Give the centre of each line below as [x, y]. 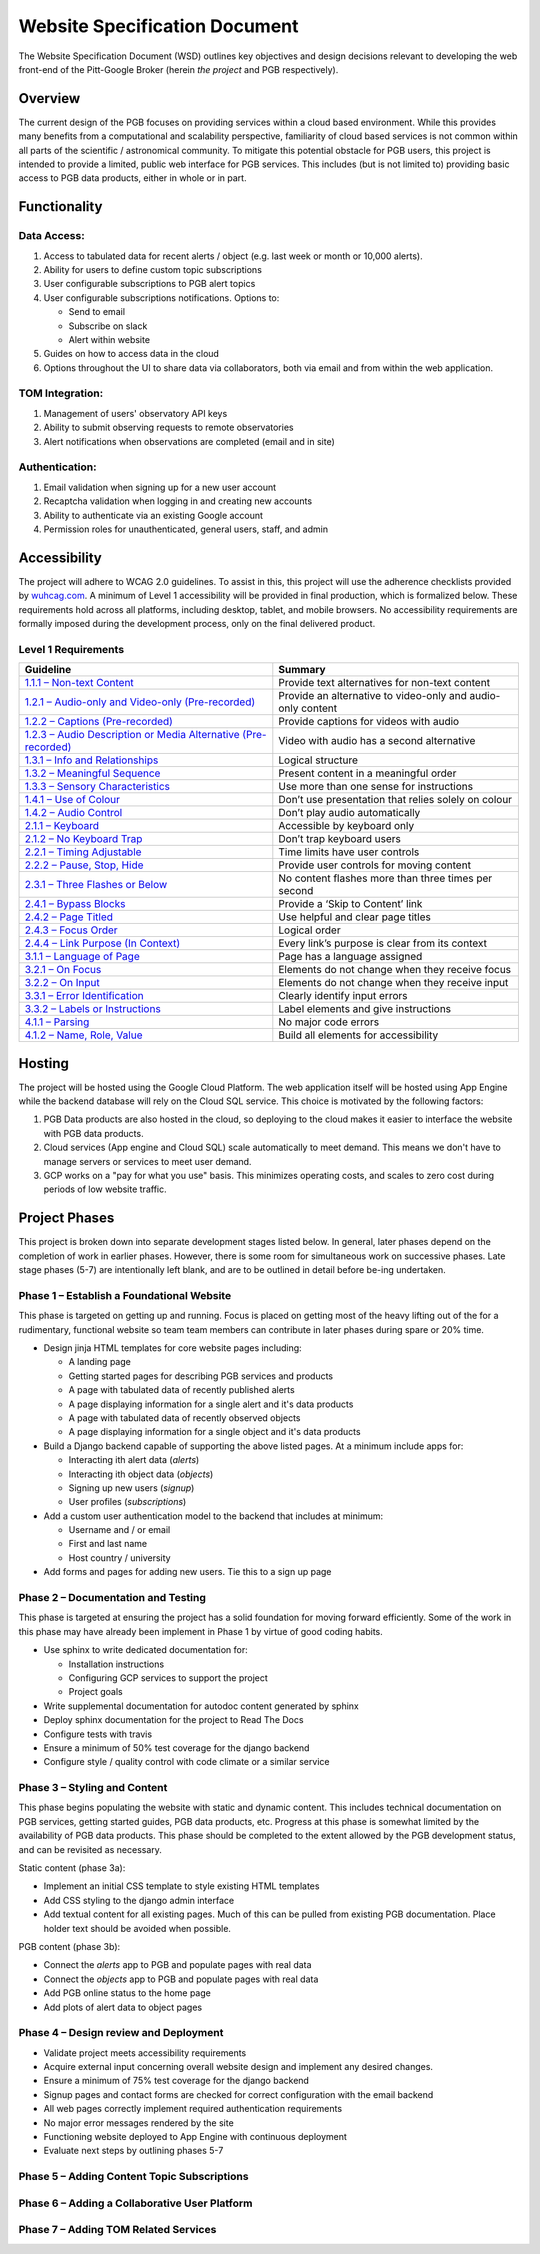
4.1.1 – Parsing [57, 1022]
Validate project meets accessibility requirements [145, 2052]
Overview [49, 98]
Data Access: [51, 236]
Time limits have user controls [349, 852]
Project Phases [66, 1218]
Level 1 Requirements [71, 649]
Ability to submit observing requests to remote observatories [168, 427]
